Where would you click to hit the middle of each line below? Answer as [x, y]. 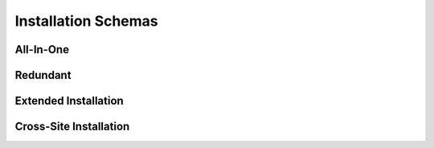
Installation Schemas [86, 21]
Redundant [43, 75]
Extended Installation [69, 101]
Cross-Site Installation [72, 127]
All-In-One [42, 49]
